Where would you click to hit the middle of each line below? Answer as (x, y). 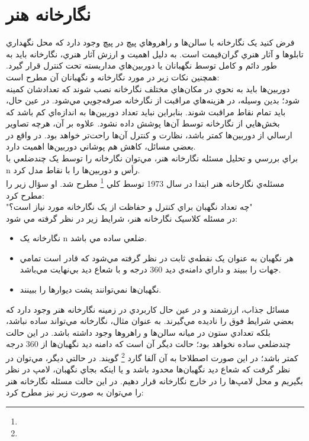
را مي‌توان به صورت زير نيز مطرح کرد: (75, 392)
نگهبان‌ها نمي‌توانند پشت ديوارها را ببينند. (91, 289)
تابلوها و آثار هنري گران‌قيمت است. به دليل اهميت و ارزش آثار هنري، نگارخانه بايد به (155, 53)
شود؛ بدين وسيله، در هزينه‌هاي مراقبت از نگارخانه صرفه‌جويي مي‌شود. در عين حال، (153, 100)
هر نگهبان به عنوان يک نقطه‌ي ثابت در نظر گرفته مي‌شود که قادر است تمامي (157, 257)
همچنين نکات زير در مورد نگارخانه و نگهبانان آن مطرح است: (113, 77)
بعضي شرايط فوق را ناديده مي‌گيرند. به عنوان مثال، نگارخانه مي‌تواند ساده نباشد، (150, 321)
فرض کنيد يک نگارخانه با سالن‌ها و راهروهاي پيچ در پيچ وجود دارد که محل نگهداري (150, 42)
